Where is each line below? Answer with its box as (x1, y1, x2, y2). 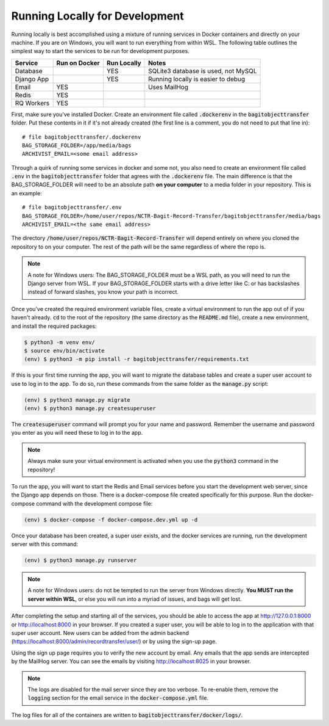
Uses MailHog (148, 82, 189, 91)
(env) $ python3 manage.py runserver (24, 557, 137, 564)
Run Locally (107, 59, 141, 67)
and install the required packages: (11, 322, 97, 330)
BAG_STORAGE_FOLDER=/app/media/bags (22, 142, 132, 149)
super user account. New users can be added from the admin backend (11, 630, 189, 637)
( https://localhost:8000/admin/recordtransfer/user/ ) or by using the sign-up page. (11, 638, 218, 645)
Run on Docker (56, 59, 100, 67)
